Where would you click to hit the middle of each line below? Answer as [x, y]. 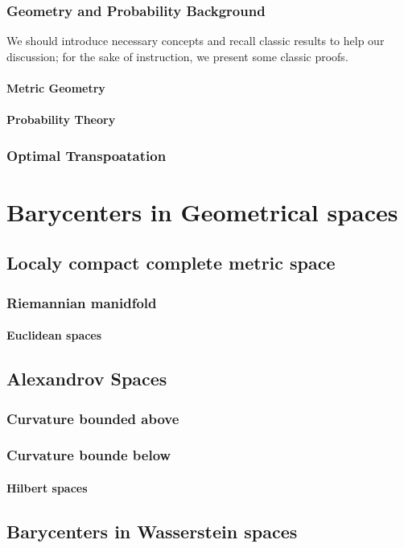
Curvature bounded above [93, 418]
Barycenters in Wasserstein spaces [152, 531]
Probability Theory [61, 119]
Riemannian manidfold [82, 302]
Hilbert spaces [47, 487]
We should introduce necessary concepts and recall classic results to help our [196, 41]
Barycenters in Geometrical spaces [202, 211]
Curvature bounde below [89, 455]
